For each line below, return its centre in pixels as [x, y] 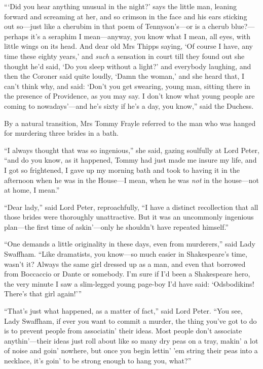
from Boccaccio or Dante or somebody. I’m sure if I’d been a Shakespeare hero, [127, 274]
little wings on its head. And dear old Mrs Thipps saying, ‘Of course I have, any [128, 46]
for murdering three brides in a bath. [61, 133]
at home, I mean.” [32, 190]
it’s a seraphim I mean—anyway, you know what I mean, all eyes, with [141, 36]
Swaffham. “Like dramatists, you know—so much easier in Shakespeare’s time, [126, 254]
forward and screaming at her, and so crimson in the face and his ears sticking [126, 16]
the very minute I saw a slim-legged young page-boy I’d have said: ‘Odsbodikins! [129, 283]
